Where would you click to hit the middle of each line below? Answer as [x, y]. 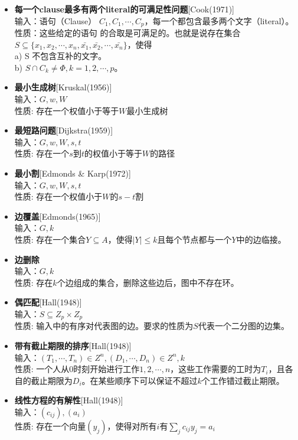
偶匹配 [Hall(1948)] [48, 302]
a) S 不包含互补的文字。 [60, 56]
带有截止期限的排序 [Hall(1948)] [73, 345]
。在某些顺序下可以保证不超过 [140, 380]
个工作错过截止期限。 [243, 380]
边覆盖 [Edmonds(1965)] [58, 216]
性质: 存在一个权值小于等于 [67, 110]
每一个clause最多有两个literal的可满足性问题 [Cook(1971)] [124, 9]
